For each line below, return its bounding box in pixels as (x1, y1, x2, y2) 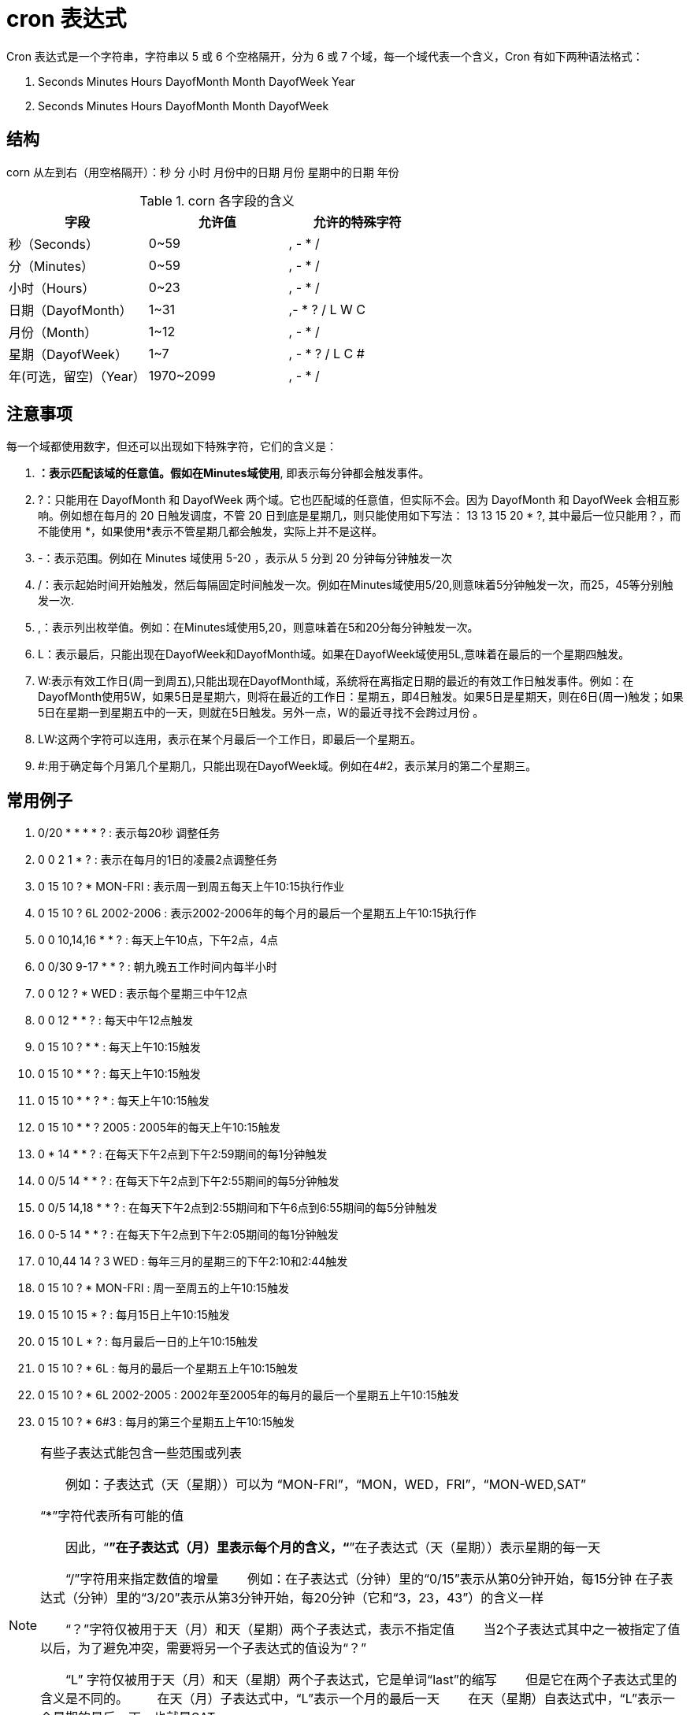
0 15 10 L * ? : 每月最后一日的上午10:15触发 (38, 1335, 258, 1349)
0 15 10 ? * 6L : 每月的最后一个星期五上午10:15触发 (38, 1361, 299, 1376)
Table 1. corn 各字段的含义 (139, 192, 295, 209)
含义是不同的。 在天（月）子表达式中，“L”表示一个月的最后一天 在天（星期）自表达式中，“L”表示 (40, 1691, 663, 1707)
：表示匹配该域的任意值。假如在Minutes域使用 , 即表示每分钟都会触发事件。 (38, 466, 430, 480)
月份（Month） (9, 324, 98, 340)
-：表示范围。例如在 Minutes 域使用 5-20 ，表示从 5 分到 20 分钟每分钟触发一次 (38, 551, 452, 565)
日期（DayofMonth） (9, 302, 132, 318)
